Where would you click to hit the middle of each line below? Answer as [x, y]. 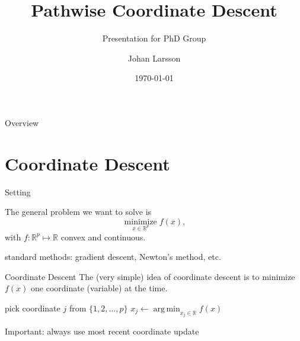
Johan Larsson [154, 58]
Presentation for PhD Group [154, 38]
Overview [22, 122]
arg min [167, 309]
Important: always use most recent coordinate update [102, 331]
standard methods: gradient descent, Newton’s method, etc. [113, 257]
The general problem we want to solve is [78, 212]
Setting [18, 192]
